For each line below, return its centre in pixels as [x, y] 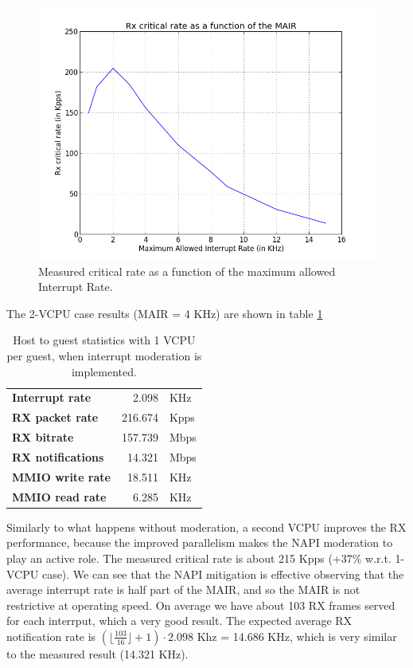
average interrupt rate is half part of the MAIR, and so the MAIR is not [183, 589]
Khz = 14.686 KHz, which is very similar [297, 636]
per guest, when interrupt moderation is [104, 355]
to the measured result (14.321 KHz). [97, 653]
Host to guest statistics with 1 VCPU [104, 340]
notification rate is [51, 636]
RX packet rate [55, 417]
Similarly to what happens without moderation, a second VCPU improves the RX [206, 527]
